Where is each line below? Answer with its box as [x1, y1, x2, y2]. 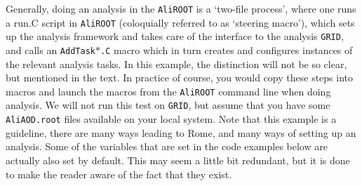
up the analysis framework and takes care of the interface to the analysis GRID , [6, 29, 344, 44]
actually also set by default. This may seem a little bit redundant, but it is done [6, 152, 350, 167]
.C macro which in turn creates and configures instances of [100, 42, 353, 57]
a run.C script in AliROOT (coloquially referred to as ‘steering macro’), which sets [6, 15, 355, 29]
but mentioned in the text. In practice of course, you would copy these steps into [6, 70, 354, 85]
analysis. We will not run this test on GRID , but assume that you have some [6, 98, 330, 112]
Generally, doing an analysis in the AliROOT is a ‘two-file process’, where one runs [6, 1, 356, 15]
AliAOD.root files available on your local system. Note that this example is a [6, 112, 337, 126]
